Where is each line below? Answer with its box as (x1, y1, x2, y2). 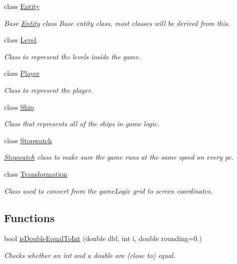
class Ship (4, 101, 34, 112)
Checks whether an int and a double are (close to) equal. (4, 250, 176, 260)
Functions (4, 210, 55, 225)
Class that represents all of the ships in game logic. (4, 118, 160, 129)
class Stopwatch (4, 135, 52, 145)
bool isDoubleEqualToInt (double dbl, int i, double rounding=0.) (4, 233, 202, 244)
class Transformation (4, 168, 68, 179)
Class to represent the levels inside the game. (4, 51, 141, 61)
